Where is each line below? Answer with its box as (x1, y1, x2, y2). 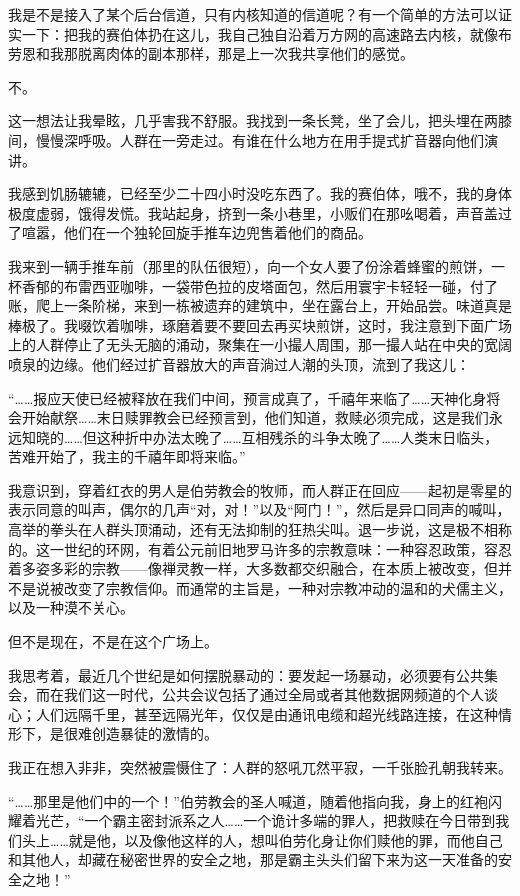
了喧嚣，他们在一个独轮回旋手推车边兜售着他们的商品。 (8, 222, 372, 243)
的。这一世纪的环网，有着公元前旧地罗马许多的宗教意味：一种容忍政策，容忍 (8, 538, 512, 559)
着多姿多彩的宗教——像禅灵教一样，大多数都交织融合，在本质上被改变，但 (8, 558, 498, 579)
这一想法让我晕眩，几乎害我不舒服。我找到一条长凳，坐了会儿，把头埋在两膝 (8, 110, 512, 131)
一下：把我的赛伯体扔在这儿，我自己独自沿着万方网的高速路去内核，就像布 (21, 23, 512, 44)
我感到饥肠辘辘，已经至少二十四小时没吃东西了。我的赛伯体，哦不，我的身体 (8, 183, 512, 204)
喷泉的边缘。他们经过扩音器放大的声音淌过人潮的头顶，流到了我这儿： (8, 353, 470, 374)
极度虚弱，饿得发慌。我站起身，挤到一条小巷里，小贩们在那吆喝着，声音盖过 (8, 202, 512, 223)
